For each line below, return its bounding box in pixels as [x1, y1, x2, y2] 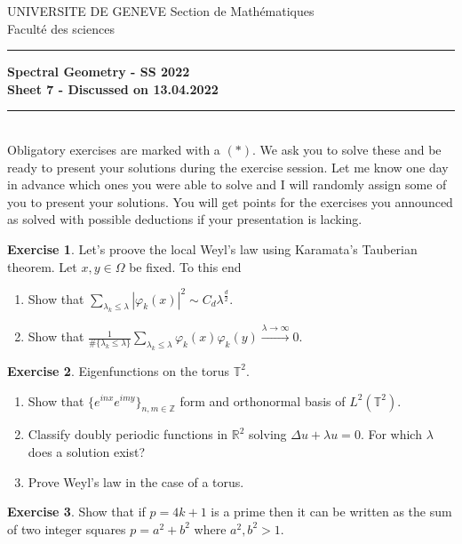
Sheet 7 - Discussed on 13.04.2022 [7, 79, 219, 98]
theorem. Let [7, 257, 77, 276]
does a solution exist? [28, 442, 146, 460]
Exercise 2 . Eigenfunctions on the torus [7, 361, 230, 380]
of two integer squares [7, 519, 126, 538]
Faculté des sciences [7, 19, 115, 37]
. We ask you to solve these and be [251, 140, 442, 158]
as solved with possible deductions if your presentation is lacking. [7, 210, 362, 228]
